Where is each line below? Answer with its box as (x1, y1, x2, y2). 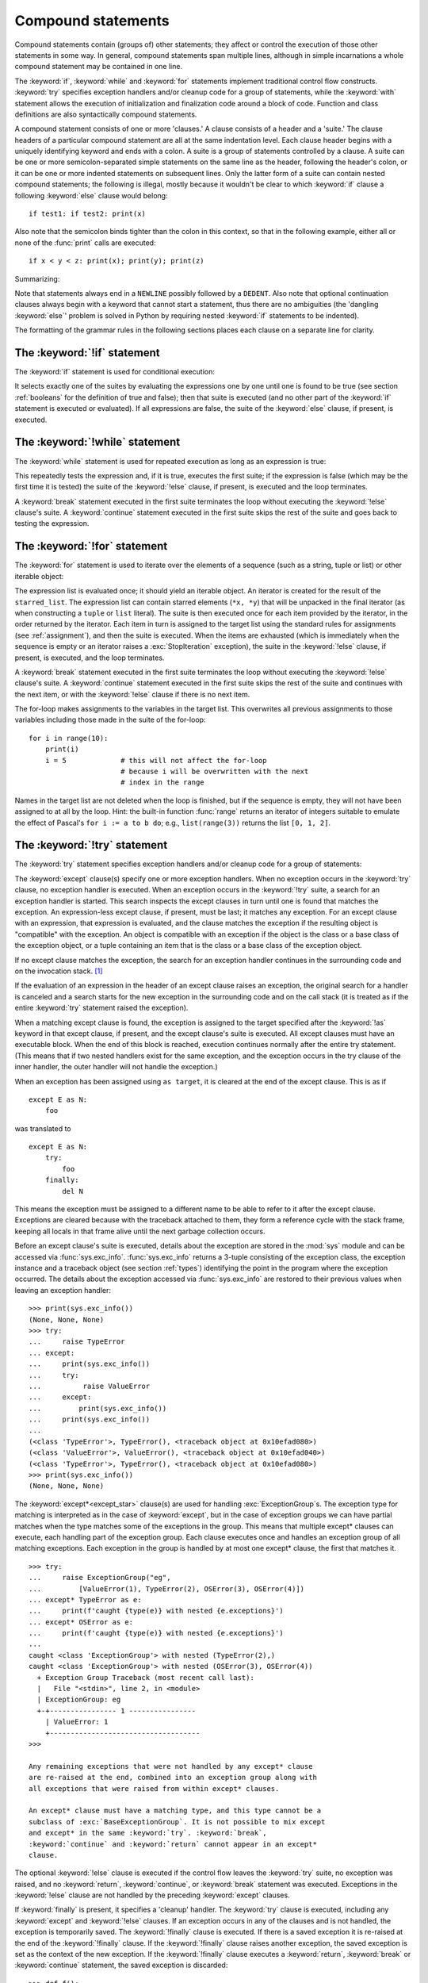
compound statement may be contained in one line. (14, 62, 182, 71)
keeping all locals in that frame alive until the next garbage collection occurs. (14, 1226, 266, 1236)
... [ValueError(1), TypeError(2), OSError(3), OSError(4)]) (29, 1584, 305, 1594)
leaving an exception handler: (14, 1285, 111, 1295)
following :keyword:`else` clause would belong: (14, 190, 168, 200)
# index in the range (120, 778, 205, 787)
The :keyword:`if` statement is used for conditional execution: (14, 367, 216, 377)
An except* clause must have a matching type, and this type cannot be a (29, 1806, 322, 1816)
